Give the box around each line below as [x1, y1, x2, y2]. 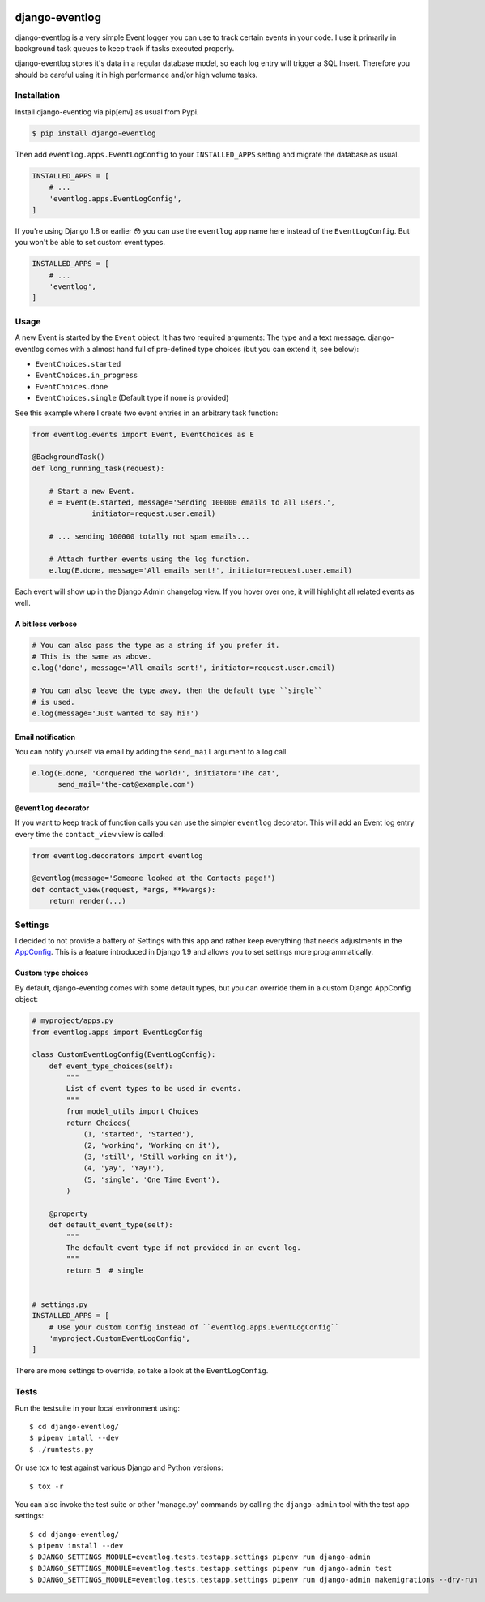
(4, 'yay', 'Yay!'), [83, 1164, 165, 1173]
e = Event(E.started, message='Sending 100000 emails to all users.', [49, 497, 336, 507]
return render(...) [49, 896, 127, 906]
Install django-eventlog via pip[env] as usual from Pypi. [15, 106, 199, 117]
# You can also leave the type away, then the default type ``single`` [32, 686, 323, 695]
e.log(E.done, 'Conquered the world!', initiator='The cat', [32, 768, 280, 778]
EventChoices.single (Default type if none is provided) [35, 393, 229, 403]
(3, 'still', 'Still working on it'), [83, 1152, 238, 1162]
